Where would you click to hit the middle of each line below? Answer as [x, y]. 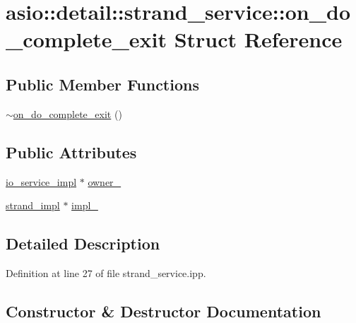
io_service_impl [41, 181]
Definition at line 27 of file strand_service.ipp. [106, 272]
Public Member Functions [102, 84]
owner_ [105, 181]
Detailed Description [83, 243]
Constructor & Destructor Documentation [164, 311]
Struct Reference [258, 39]
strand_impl [33, 205]
